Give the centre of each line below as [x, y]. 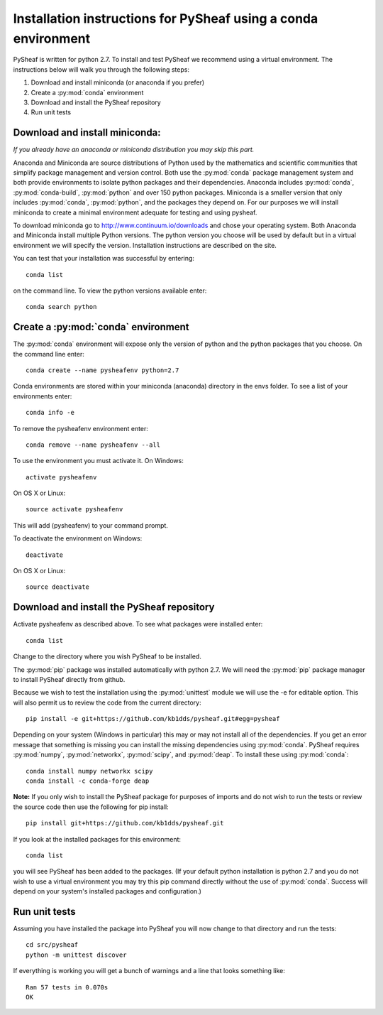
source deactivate [58, 587]
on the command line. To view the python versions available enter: [110, 291]
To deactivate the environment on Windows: [78, 538]
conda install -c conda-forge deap [88, 781]
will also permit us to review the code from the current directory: [107, 702]
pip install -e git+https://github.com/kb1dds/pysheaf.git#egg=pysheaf [153, 719]
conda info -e [50, 413]
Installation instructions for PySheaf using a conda [166, 18]
